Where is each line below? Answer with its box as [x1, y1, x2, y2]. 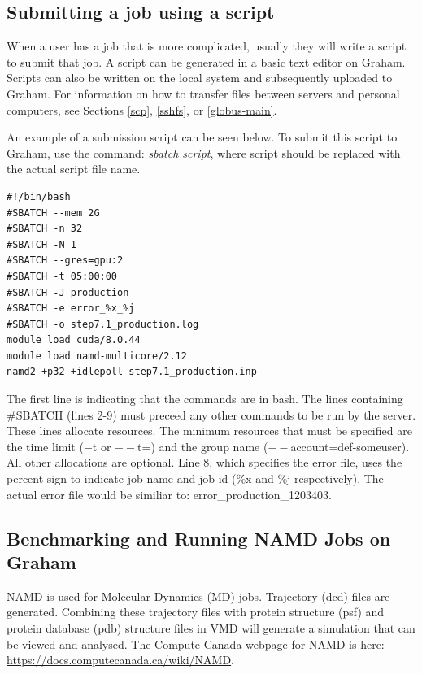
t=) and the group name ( [137, 437, 268, 454]
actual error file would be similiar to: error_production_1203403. [7, 485, 332, 502]
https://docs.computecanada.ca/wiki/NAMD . [7, 651, 234, 668]
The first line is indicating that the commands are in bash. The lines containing [7, 390, 403, 407]
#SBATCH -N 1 [7, 238, 76, 250]
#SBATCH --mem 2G [7, 207, 100, 219]
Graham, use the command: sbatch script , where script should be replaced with [7, 144, 401, 161]
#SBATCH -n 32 [7, 223, 83, 235]
